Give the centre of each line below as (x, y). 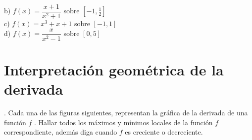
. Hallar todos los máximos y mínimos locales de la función (123, 122)
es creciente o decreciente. (164, 132)
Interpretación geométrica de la (114, 69)
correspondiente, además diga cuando (61, 132)
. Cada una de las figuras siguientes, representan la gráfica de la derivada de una (126, 113)
